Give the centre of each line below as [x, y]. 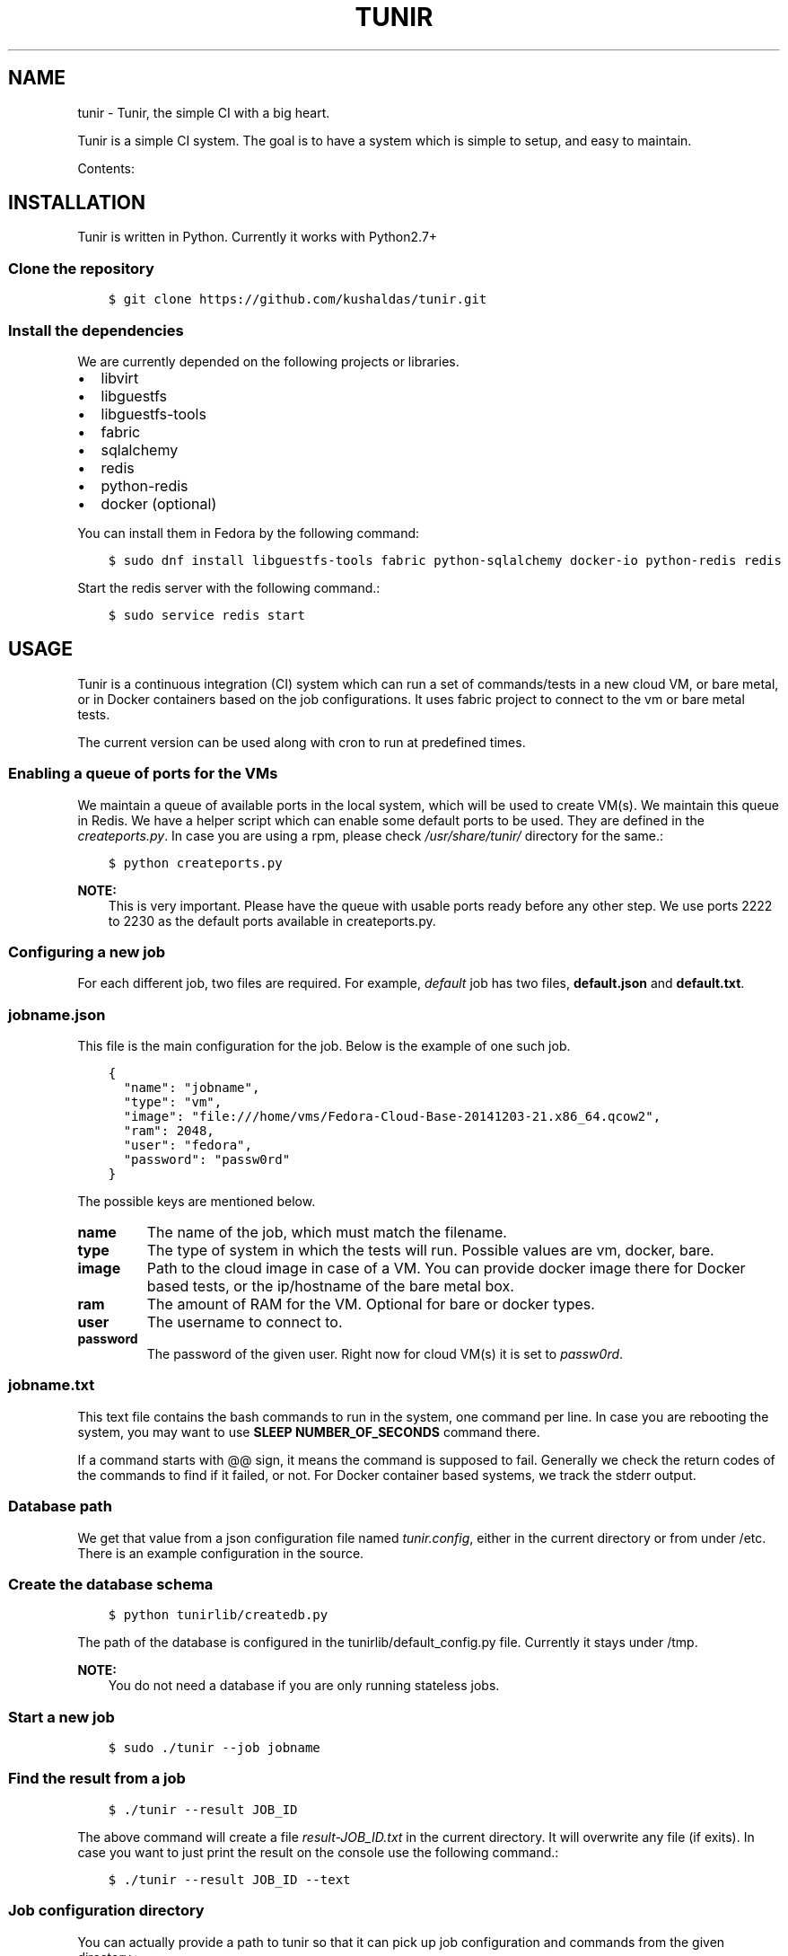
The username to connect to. [245, 1322]
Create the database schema [111, 1584]
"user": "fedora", [188, 1145]
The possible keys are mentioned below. [197, 1202]
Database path [60, 1507]
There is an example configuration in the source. [221, 1553]
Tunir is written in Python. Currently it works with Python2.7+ [258, 237]
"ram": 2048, [169, 1131]
